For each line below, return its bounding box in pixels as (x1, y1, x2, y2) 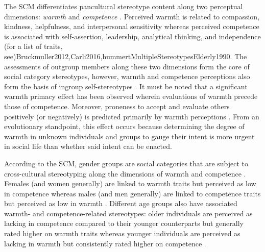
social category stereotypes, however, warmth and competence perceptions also (4, 71, 250, 82)
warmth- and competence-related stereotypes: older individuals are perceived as (4, 208, 253, 218)
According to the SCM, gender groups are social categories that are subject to (4, 158, 249, 168)
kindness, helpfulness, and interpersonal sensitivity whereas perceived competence (4, 21, 259, 32)
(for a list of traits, (4, 41, 63, 52)
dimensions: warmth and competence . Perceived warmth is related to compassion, (4, 11, 260, 21)
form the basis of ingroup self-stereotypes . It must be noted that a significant (4, 81, 248, 91)
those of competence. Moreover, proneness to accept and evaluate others (4, 100, 230, 111)
